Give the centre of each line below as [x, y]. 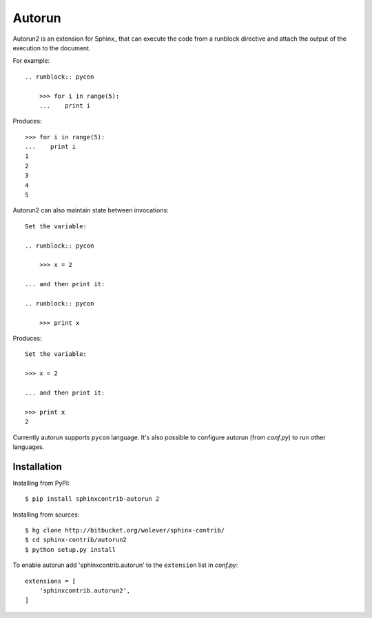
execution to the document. [52, 48]
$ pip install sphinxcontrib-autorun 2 [92, 499]
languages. [29, 447]
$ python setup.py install [71, 549]
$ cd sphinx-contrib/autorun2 [76, 540]
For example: [31, 61]
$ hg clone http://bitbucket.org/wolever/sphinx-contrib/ [125, 530]
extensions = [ [51, 581]
